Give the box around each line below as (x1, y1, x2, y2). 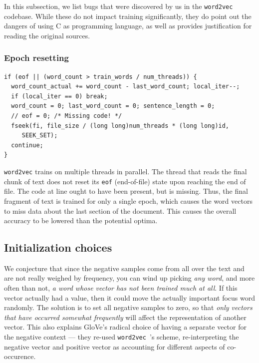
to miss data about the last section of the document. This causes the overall (4, 205, 237, 216)
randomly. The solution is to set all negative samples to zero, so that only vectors (4, 302, 253, 313)
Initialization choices (4, 240, 112, 255)
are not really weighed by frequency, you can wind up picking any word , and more (4, 273, 255, 283)
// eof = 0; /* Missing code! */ (11, 112, 122, 120)
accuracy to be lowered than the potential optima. (4, 215, 158, 226)
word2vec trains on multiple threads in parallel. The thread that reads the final (4, 166, 247, 176)
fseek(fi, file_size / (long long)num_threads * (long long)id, (11, 122, 230, 129)
